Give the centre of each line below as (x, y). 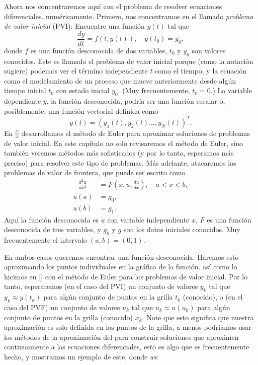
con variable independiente (148, 219)
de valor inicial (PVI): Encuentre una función (74, 26)
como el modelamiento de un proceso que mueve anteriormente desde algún (120, 80)
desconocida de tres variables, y (53, 229)
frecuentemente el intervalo (46, 240)
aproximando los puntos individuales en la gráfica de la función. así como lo (121, 267)
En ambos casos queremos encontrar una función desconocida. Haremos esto (121, 257)
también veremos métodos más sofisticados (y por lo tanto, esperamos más (119, 153)
